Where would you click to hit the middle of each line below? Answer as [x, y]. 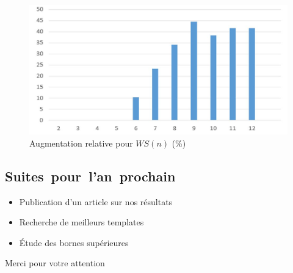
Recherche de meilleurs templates [81, 222]
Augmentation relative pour [81, 143]
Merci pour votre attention [55, 263]
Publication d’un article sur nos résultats [96, 201]
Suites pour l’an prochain [90, 176]
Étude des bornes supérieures [74, 242]
